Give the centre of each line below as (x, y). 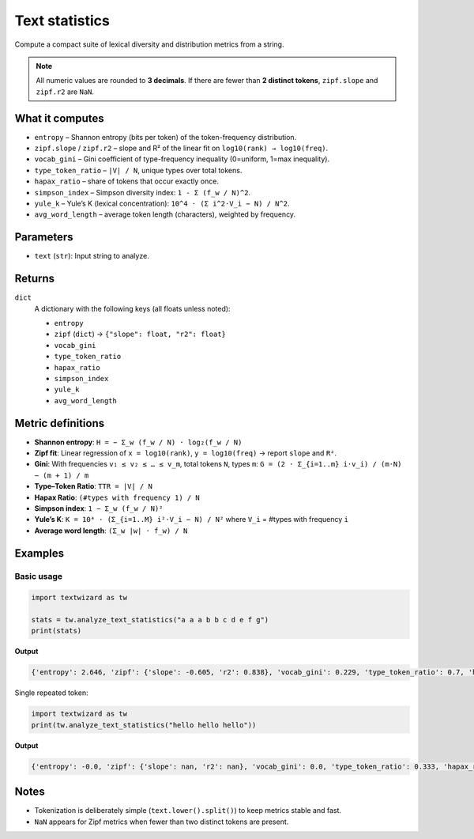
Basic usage (39, 576)
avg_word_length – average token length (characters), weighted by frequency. (165, 214)
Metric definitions (60, 423)
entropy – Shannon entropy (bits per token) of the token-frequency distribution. (166, 137)
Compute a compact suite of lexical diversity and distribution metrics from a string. (149, 44)
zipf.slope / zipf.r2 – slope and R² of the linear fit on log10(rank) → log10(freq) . (181, 148)
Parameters (44, 237)
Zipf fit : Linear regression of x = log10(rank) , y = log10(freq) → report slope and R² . (186, 453)
